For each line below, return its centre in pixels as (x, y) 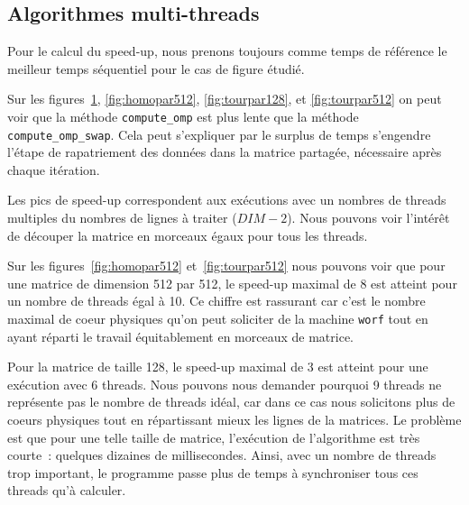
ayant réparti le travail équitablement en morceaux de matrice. (181, 336)
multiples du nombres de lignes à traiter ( (122, 218)
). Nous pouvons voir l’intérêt (368, 218)
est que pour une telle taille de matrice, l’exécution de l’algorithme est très (214, 437)
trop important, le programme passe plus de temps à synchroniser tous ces (213, 472)
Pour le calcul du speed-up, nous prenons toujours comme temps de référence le (227, 51)
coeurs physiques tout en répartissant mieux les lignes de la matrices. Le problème (234, 420)
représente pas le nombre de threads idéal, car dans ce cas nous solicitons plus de (231, 402)
